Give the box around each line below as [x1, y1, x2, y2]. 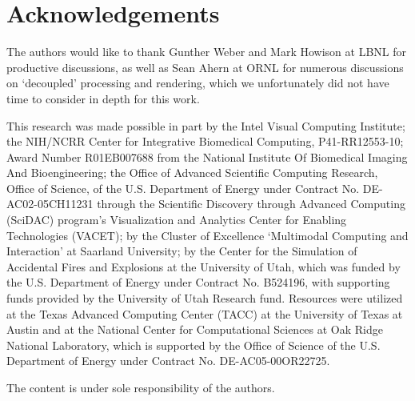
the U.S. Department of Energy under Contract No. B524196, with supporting [6, 274, 390, 291]
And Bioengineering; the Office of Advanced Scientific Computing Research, [6, 164, 378, 181]
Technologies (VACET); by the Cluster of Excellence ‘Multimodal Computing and [6, 227, 409, 243]
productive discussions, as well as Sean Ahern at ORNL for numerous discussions [6, 58, 404, 75]
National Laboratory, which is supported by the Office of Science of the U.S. [6, 336, 381, 353]
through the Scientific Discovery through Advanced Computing [97, 195, 405, 212]
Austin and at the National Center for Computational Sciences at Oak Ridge [6, 321, 383, 338]
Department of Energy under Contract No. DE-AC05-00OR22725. [6, 352, 330, 369]
